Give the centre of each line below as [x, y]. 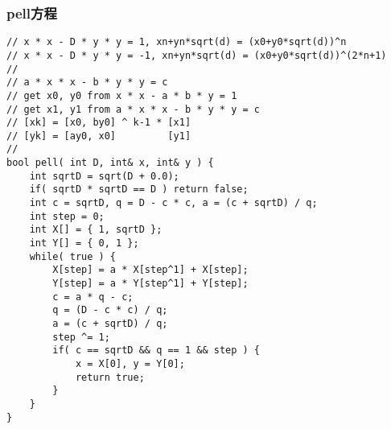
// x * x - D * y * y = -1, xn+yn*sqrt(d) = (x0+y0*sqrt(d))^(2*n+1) [197, 55]
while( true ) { [73, 256]
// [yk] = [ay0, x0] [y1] [99, 136]
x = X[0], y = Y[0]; [130, 363]
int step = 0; [67, 216]
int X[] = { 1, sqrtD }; [96, 230]
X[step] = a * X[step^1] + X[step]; [150, 270]
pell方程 [32, 12]
